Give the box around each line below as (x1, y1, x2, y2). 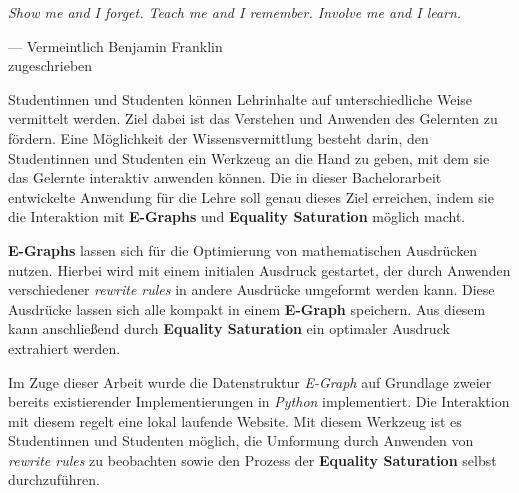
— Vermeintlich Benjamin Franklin (8, 35, 223, 56)
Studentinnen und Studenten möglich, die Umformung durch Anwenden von (8, 430, 474, 451)
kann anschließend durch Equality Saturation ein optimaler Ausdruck (8, 318, 450, 339)
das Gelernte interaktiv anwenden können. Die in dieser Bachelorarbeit (8, 167, 442, 188)
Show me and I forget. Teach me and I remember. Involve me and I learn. (8, 2, 462, 22)
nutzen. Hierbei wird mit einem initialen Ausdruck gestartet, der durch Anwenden (8, 259, 511, 280)
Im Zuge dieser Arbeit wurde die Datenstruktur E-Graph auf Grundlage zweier (8, 371, 492, 392)
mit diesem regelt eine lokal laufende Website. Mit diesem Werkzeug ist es (8, 410, 462, 431)
